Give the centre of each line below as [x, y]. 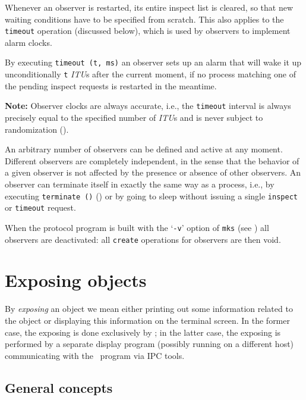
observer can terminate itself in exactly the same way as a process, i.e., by [140, 184]
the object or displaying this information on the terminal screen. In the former [147, 320]
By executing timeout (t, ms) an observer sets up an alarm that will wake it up [153, 62]
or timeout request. [40, 207]
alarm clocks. [29, 42]
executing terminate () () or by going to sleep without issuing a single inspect [151, 196]
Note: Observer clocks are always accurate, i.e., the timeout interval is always [148, 106]
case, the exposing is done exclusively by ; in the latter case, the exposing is [143, 332]
